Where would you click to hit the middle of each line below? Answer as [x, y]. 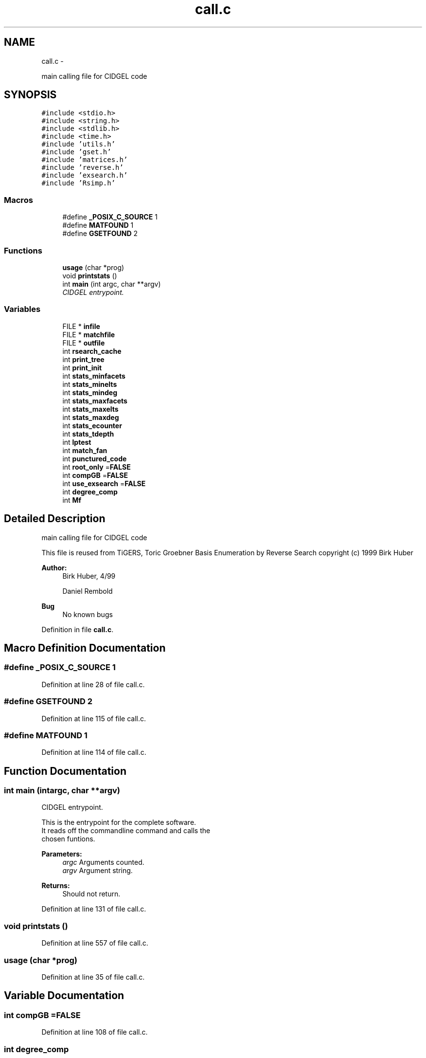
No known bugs [88, 614]
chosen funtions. [68, 839]
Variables [22, 309]
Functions [23, 250]
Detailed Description [55, 519]
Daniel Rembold [88, 591]
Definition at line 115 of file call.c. [94, 718]
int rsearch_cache [92, 351]
